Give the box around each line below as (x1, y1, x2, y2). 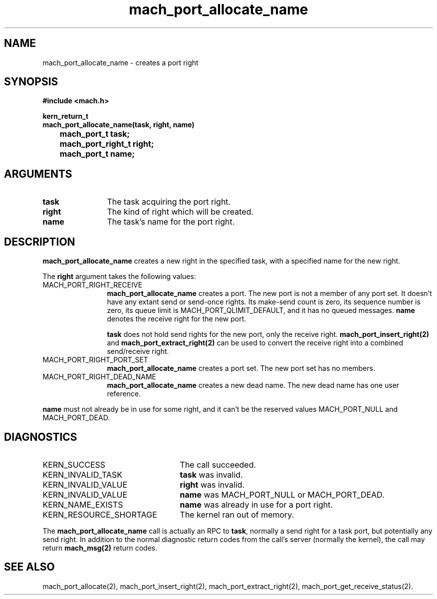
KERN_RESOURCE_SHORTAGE (42, 509, 157, 520)
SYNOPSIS (4, 75, 58, 88)
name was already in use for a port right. (180, 499, 333, 510)
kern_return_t (42, 112, 89, 121)
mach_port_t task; (59, 129, 130, 139)
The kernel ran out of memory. (180, 509, 294, 520)
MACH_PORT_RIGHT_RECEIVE (42, 281, 143, 290)
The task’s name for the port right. (107, 217, 235, 227)
